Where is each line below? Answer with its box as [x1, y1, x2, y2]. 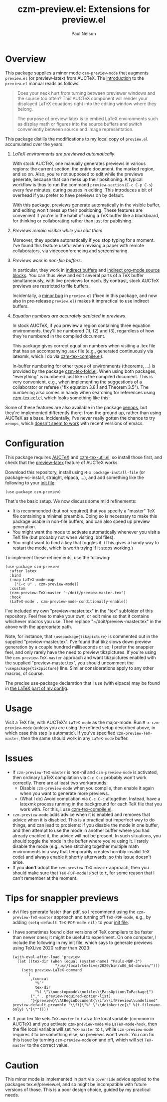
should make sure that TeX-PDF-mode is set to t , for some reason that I [12, 870, 155, 876]
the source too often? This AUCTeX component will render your [17, 95, 148, 101]
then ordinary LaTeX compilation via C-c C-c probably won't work [12, 774, 147, 781]
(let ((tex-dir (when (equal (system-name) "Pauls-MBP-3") [17, 959, 143, 964]
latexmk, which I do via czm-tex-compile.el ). [12, 353, 104, 359]
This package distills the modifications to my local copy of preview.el [5, 136, 148, 142]
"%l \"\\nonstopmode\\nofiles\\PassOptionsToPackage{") [34, 989, 154, 995]
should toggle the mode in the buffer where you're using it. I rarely [12, 838, 149, 844]
